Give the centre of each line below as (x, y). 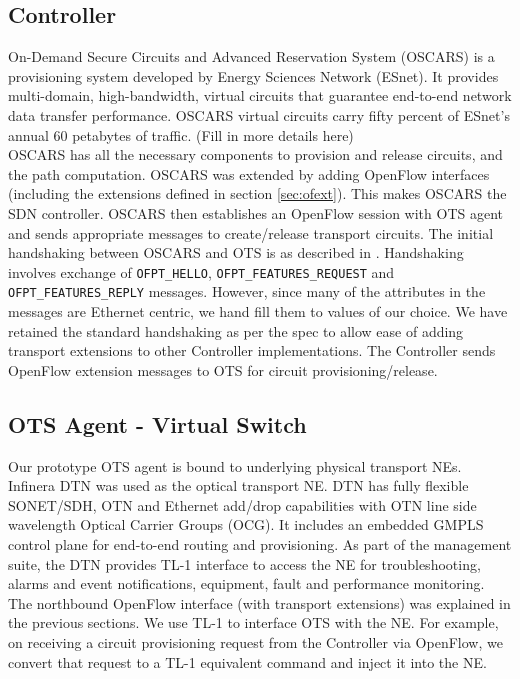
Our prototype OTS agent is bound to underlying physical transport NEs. (235, 465)
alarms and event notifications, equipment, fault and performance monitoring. (246, 583)
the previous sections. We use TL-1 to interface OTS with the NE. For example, (253, 622)
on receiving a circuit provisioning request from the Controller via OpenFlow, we (255, 641)
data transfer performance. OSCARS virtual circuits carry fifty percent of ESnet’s (259, 114)
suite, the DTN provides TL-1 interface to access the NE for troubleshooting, (244, 563)
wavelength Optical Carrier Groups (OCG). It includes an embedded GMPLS (246, 524)
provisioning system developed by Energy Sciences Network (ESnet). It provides (253, 75)
